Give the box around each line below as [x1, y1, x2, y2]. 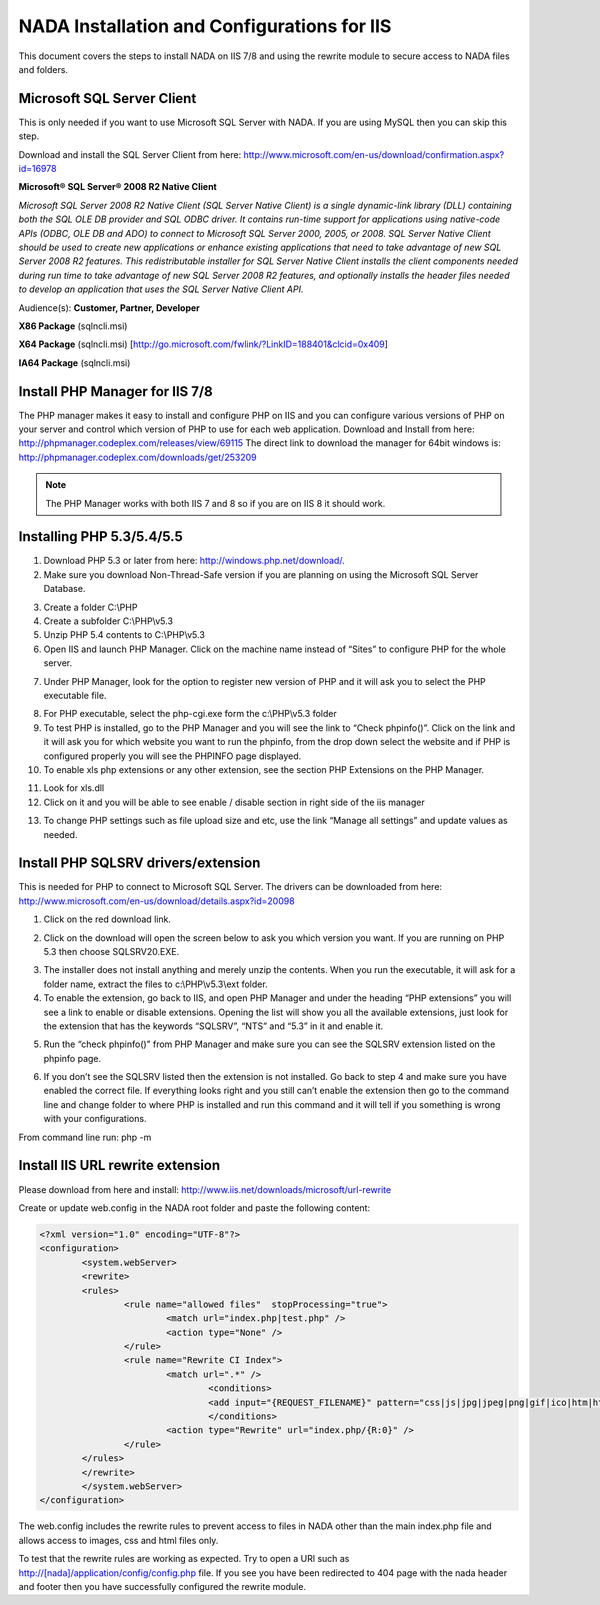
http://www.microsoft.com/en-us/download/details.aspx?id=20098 [18, 895, 295, 907]
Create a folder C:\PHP [43, 601, 138, 613]
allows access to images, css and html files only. [18, 1534, 219, 1546]
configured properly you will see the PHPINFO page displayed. [43, 750, 302, 762]
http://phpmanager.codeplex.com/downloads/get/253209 [18, 451, 257, 463]
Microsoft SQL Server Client [18, 90, 197, 107]
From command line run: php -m [18, 1131, 152, 1143]
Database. [43, 583, 86, 595]
